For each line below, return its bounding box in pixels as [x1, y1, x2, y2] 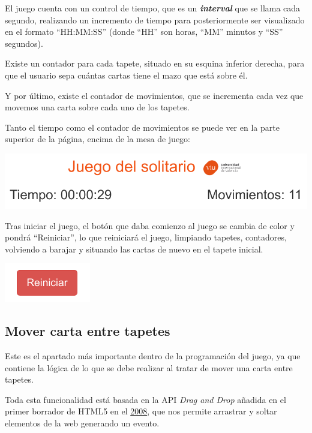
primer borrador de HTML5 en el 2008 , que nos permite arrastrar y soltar [5, 405, 277, 417]
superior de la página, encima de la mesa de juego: [5, 133, 190, 145]
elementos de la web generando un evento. [5, 417, 160, 429]
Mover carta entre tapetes [5, 321, 170, 340]
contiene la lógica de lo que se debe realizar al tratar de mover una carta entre [5, 361, 293, 374]
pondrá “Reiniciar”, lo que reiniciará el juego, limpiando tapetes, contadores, [5, 231, 287, 243]
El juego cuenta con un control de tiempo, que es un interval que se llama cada [5, 2, 301, 14]
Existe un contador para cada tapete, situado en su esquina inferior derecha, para [5, 57, 305, 70]
